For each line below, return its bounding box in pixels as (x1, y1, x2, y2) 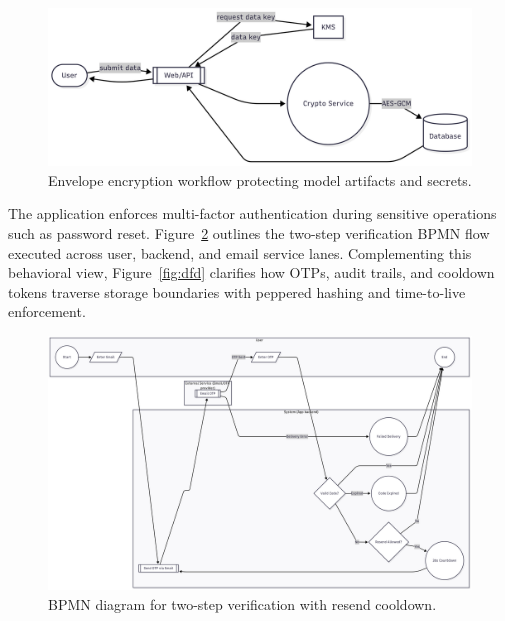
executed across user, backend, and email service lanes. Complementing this (8, 242, 472, 263)
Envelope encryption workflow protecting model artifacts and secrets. (48, 169, 472, 190)
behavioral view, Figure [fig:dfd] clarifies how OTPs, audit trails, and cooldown (8, 262, 495, 283)
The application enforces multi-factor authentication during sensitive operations (8, 203, 497, 224)
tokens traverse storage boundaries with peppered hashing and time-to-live (8, 281, 466, 302)
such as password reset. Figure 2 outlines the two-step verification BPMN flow (8, 222, 490, 243)
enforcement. (8, 301, 86, 322)
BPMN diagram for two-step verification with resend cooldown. (48, 593, 437, 614)
